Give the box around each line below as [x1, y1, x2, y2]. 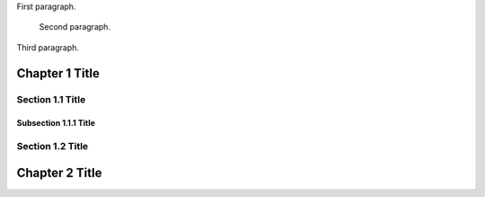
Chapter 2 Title [16, 165, 102, 180]
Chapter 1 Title [16, 66, 101, 81]
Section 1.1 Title [16, 93, 86, 105]
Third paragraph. [16, 41, 80, 53]
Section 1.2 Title [16, 140, 89, 153]
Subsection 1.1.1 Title [16, 118, 96, 129]
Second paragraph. [39, 22, 111, 32]
